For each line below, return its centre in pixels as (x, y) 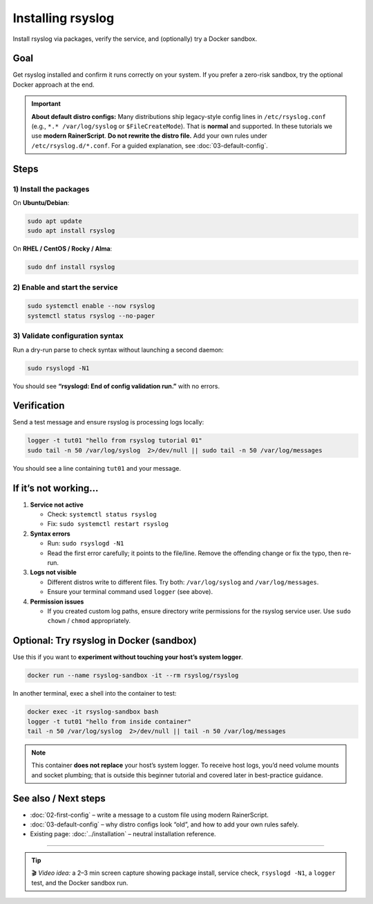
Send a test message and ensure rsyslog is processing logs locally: (108, 422)
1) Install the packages (51, 189)
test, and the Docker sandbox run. (80, 883)
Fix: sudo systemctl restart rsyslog (108, 524)
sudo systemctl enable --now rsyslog (91, 306)
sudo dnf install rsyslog (71, 267)
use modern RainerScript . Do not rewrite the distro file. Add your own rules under (149, 136)
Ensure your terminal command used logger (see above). (130, 592)
